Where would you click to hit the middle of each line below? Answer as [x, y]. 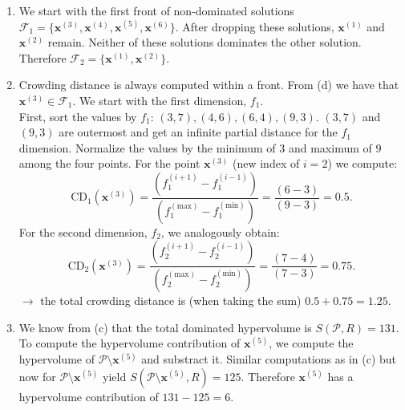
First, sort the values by [78, 116]
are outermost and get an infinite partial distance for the [198, 132]
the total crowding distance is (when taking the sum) [171, 300]
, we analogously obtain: [220, 231]
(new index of [266, 163]
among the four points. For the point [109, 163]
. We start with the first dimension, [160, 100]
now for [37, 376]
